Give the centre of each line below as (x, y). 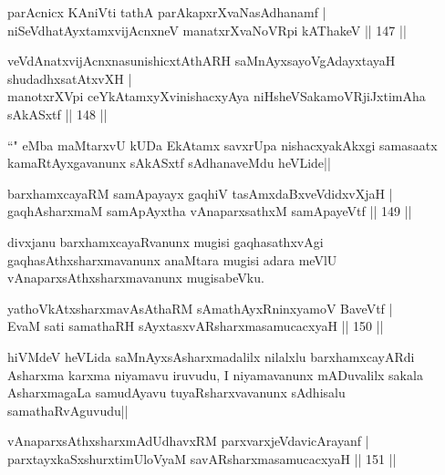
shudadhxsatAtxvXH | (70, 78)
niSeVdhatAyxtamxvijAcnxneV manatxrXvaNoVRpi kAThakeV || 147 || (207, 30)
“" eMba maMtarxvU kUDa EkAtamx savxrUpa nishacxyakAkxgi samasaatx (222, 145)
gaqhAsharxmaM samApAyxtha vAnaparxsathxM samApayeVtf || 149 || (210, 211)
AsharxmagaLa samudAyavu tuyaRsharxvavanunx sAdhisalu (176, 392)
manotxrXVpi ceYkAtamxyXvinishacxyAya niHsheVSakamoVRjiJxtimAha (217, 96)
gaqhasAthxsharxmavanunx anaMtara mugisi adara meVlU (172, 259)
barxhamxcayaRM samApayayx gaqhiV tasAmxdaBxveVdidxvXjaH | (200, 193)
